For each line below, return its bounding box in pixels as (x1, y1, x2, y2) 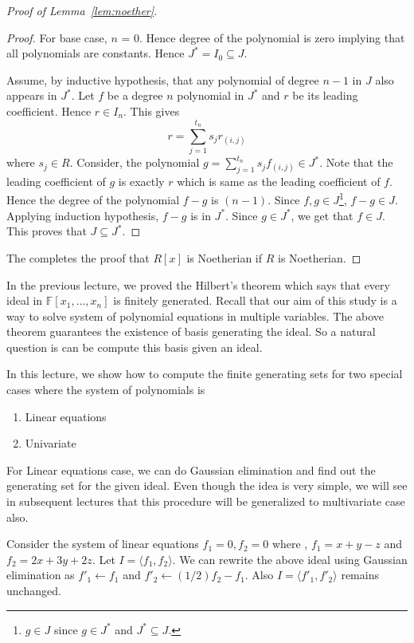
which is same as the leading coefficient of (177, 172, 381, 189)
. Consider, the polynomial (69, 154, 200, 171)
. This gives (123, 102, 180, 119)
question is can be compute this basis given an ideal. (6, 338, 263, 355)
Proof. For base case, (6, 29, 107, 45)
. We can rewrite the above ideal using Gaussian (172, 550, 408, 567)
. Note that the (319, 154, 393, 171)
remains (341, 566, 379, 583)
